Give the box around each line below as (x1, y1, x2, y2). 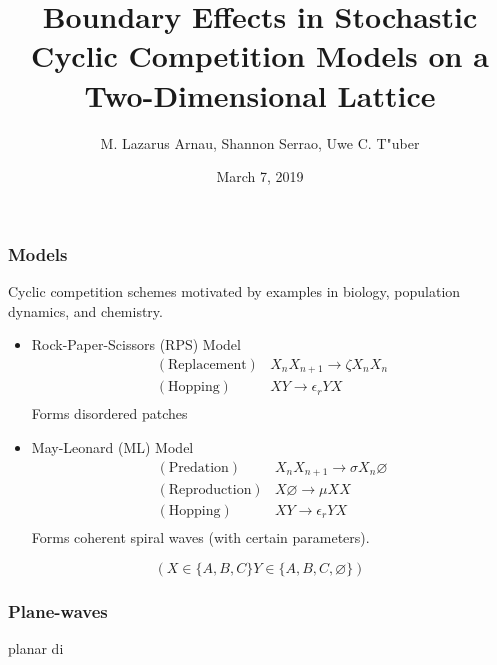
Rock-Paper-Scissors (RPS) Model (31, 334, 241, 355)
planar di (8, 637, 64, 658)
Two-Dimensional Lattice (84, 74, 436, 115)
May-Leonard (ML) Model (31, 436, 194, 457)
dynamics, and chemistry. (8, 300, 163, 321)
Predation (168, 460, 229, 475)
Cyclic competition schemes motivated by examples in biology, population (8, 280, 461, 301)
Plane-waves (8, 598, 108, 623)
